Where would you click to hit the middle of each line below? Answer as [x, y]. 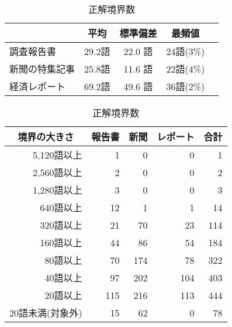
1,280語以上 [58, 190]
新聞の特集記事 [42, 69]
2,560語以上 [58, 172]
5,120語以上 [58, 155]
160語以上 [61, 242]
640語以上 [61, 207]
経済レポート [38, 86]
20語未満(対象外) [46, 313]
